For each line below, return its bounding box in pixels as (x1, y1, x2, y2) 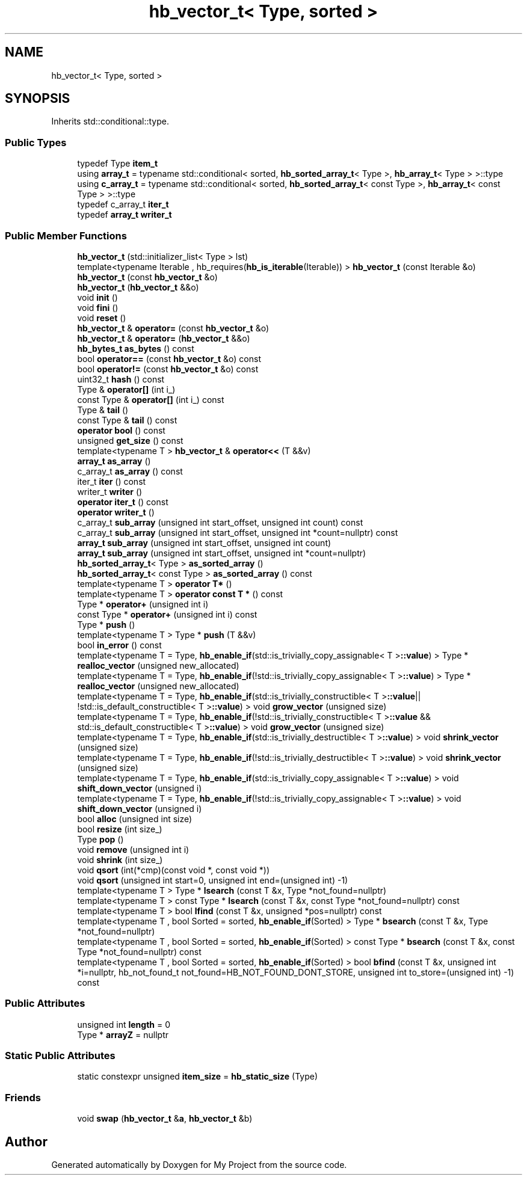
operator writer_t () (77, 506, 155, 517)
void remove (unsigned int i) (77, 844, 190, 855)
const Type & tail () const (77, 414, 177, 425)
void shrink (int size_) (77, 854, 163, 865)
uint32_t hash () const (77, 373, 165, 384)
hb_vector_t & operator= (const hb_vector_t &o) (77, 322, 270, 333)
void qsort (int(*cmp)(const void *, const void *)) (77, 864, 270, 875)
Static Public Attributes (5, 1049, 116, 1062)
